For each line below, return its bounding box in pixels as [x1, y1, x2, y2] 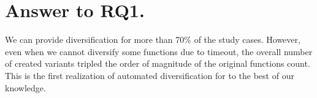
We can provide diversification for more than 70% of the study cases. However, [5, 33, 300, 46]
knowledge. [5, 81, 46, 94]
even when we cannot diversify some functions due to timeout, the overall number [5, 45, 313, 58]
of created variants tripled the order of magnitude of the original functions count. [5, 57, 310, 70]
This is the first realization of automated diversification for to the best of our [5, 69, 294, 81]
